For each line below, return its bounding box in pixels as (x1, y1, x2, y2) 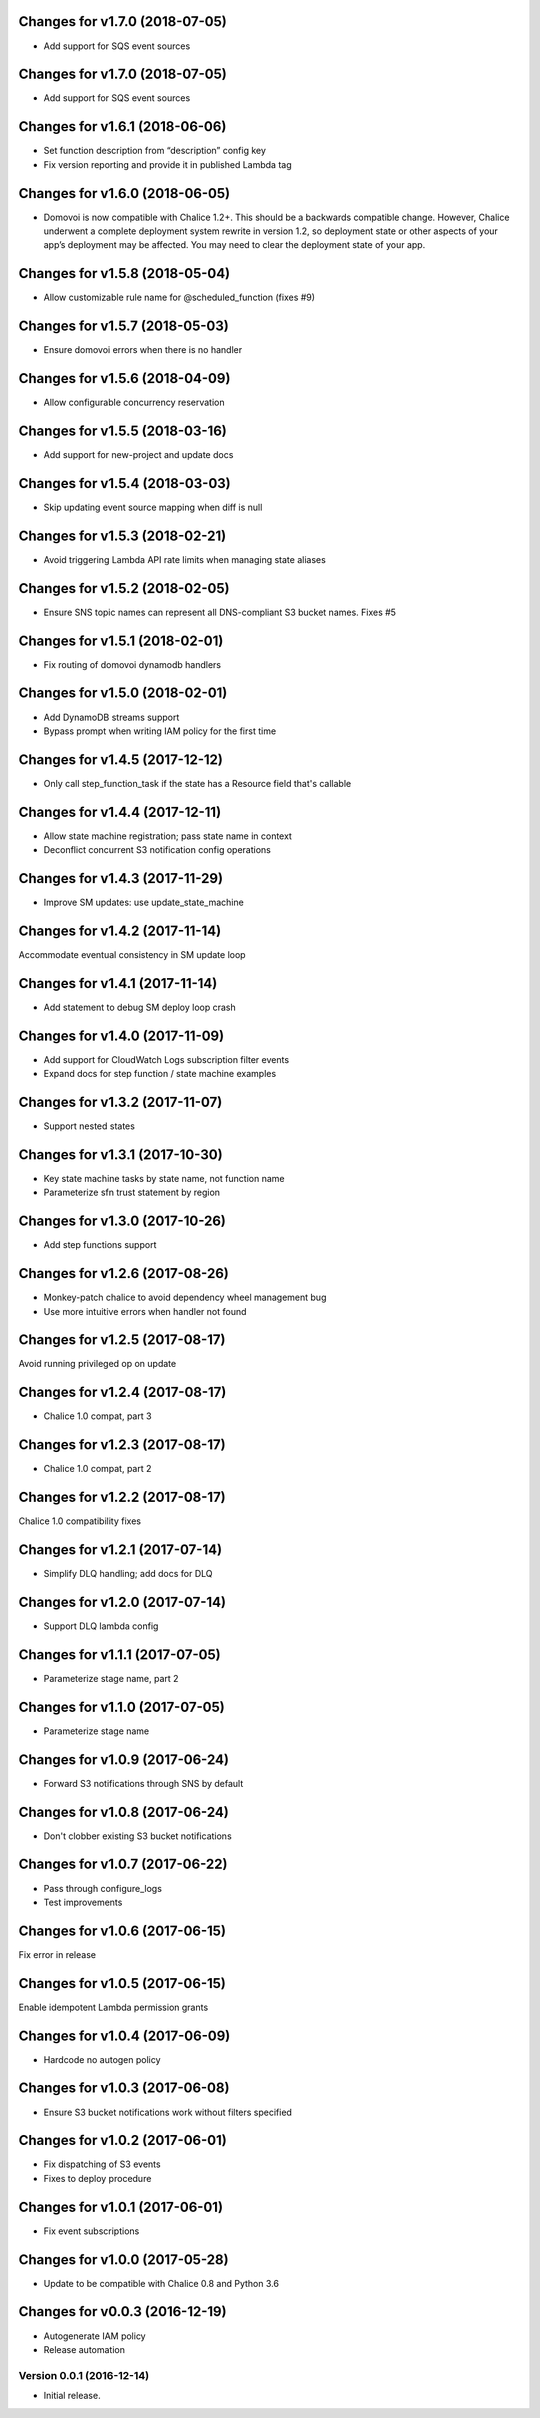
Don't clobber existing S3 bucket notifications (43, 1830, 232, 1842)
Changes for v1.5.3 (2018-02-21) (18, 527, 227, 544)
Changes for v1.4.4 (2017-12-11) (18, 803, 222, 820)
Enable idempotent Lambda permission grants (18, 2001, 209, 2013)
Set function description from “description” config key (43, 145, 267, 157)
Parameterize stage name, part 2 (43, 1672, 179, 1684)
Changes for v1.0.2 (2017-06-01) (18, 2132, 227, 2149)
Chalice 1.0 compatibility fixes (18, 1515, 142, 1527)
